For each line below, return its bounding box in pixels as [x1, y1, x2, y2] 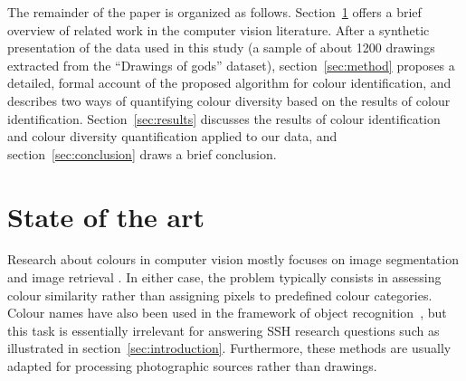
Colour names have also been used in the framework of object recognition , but [7, 303, 447, 322]
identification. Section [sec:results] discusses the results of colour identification [7, 109, 441, 128]
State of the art [7, 197, 205, 234]
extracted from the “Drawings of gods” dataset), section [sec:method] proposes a [7, 55, 455, 74]
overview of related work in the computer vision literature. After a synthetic [7, 20, 430, 39]
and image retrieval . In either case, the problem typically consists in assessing [7, 268, 442, 287]
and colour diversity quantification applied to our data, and [7, 127, 338, 146]
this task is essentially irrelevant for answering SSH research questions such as [7, 320, 440, 339]
